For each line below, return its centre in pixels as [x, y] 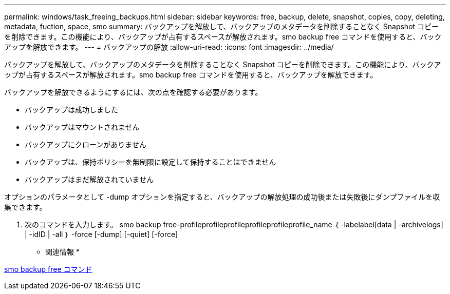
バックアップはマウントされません [82, 127]
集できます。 [25, 207]
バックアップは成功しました [71, 110]
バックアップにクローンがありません [86, 144]
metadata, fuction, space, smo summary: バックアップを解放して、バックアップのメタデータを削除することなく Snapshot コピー [222, 26]
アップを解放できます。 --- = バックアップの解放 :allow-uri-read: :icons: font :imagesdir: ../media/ [169, 47]
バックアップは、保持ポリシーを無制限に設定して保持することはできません [151, 162]
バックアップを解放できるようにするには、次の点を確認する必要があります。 [133, 92]
